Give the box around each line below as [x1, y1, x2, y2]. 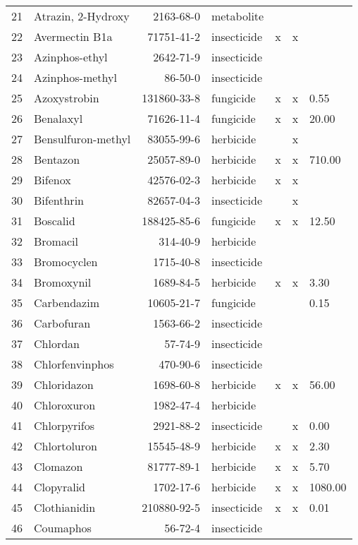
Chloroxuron [34, 397, 96, 413]
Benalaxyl [34, 110, 83, 126]
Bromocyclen [34, 253, 98, 270]
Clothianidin [34, 499, 96, 515]
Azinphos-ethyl [34, 49, 108, 65]
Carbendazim [34, 294, 99, 311]
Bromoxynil [34, 274, 92, 290]
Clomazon [34, 458, 83, 474]
